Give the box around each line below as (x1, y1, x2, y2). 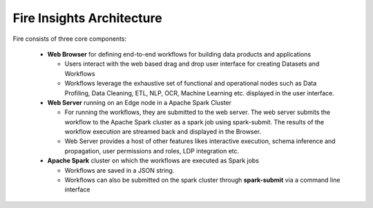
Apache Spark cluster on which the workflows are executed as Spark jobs (47, 156, 259, 165)
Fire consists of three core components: (12, 35, 127, 43)
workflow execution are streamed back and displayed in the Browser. (64, 128, 262, 136)
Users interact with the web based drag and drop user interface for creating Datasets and (64, 59, 320, 68)
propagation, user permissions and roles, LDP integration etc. (64, 146, 240, 155)
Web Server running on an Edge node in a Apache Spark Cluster (47, 98, 231, 106)
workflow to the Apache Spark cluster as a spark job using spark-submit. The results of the (64, 117, 325, 126)
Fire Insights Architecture (12, 10, 162, 26)
